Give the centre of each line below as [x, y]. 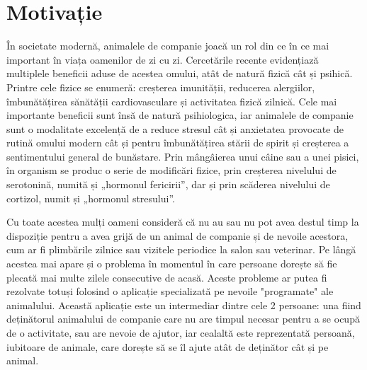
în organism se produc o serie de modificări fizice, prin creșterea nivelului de [171, 170]
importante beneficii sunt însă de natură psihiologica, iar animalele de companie [180, 115]
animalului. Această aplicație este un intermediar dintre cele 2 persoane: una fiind [184, 305]
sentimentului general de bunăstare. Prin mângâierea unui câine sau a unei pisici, [183, 156]
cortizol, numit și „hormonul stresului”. [91, 198]
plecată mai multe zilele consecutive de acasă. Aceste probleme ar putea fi [167, 277]
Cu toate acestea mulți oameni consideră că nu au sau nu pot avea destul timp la [183, 222]
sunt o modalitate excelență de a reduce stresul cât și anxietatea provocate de [175, 128]
